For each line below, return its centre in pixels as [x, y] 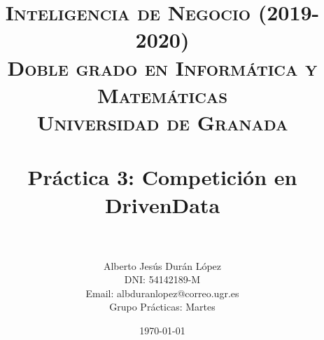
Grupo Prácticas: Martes [162, 307]
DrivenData [162, 204]
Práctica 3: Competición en [162, 177]
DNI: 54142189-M [162, 279]
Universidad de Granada [162, 122]
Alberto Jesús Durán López [162, 265]
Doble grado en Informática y [162, 67]
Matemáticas [162, 94]
